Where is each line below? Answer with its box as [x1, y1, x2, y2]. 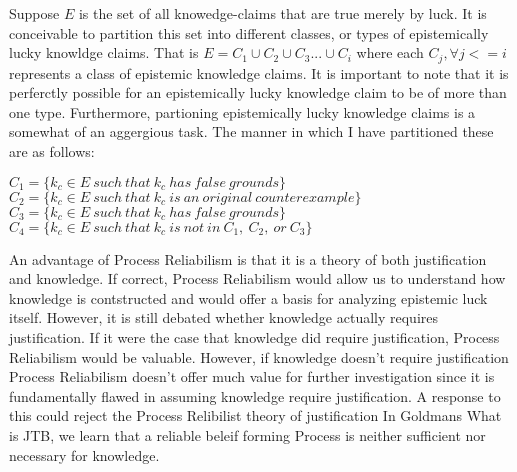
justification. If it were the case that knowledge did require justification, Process [9, 326, 500, 347]
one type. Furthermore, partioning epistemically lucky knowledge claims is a [9, 101, 476, 122]
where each [356, 42, 424, 63]
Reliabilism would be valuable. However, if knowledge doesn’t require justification [9, 346, 509, 367]
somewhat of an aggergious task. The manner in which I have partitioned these [9, 121, 494, 142]
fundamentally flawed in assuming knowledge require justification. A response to [9, 385, 501, 406]
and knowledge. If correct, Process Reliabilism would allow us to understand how [9, 268, 506, 289]
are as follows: [9, 141, 95, 162]
